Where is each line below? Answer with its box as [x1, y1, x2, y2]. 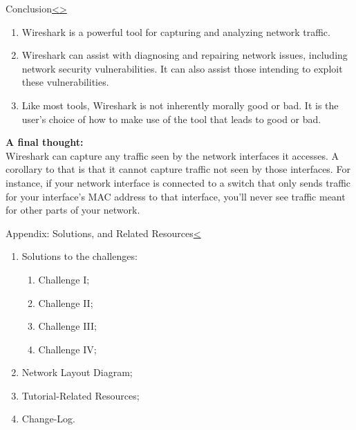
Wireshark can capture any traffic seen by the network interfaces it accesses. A [6, 148, 339, 162]
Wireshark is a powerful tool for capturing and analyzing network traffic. [21, 24, 330, 39]
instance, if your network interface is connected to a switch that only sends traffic [6, 175, 351, 189]
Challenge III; [38, 319, 97, 333]
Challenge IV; [38, 342, 97, 356]
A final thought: [6, 135, 84, 149]
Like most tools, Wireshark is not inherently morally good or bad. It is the [21, 97, 339, 112]
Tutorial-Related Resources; [21, 388, 140, 402]
